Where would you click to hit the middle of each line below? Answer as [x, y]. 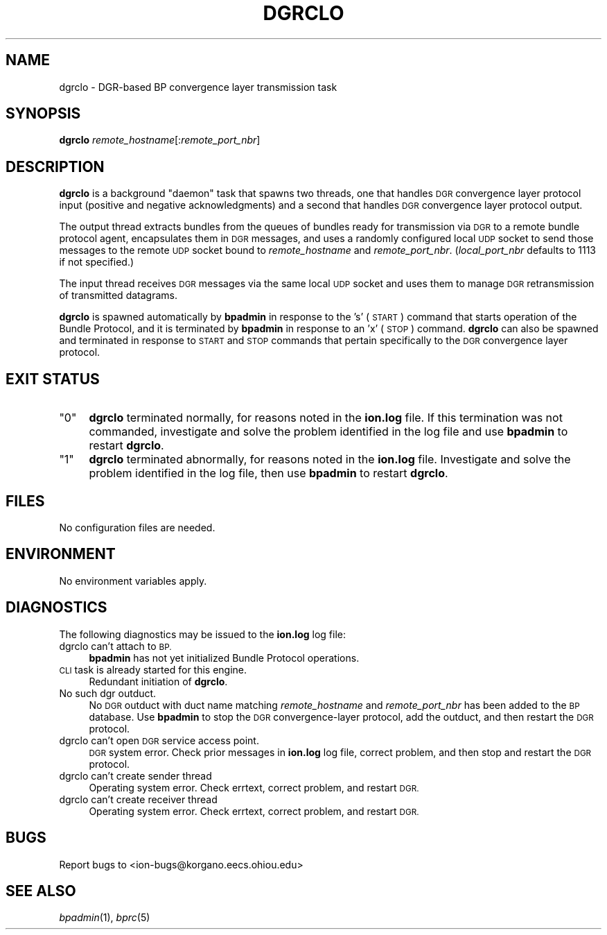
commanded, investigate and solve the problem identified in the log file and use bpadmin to [328, 432]
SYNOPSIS [43, 114]
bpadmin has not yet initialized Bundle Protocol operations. [224, 658]
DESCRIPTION [55, 166]
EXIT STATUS [53, 379]
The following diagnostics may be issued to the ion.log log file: [202, 634]
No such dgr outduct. [108, 693]
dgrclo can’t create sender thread [135, 775]
